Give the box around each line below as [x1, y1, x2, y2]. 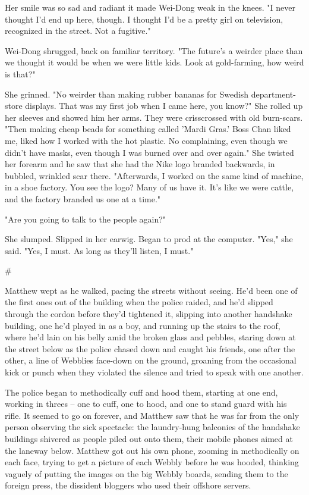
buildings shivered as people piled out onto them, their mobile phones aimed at [5, 433, 293, 444]
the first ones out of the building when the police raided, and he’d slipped [5, 296, 273, 308]
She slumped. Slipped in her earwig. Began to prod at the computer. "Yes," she [5, 233, 293, 245]
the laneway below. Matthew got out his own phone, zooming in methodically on [5, 444, 299, 456]
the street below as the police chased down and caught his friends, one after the [5, 342, 295, 355]
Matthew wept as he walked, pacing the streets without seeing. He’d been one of [5, 284, 298, 296]
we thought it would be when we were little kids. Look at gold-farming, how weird [5, 56, 304, 68]
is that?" [5, 67, 36, 80]
